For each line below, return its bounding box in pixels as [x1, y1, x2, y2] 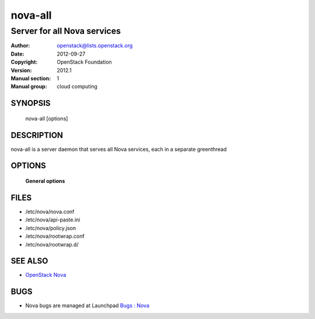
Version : [10, 67, 32, 74]
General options [25, 178, 65, 185]
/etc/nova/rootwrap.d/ [25, 241, 79, 248]
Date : [10, 50, 24, 57]
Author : [10, 42, 30, 49]
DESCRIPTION [10, 130, 64, 140]
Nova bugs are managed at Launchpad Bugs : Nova [25, 302, 150, 309]
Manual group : [10, 83, 47, 90]
